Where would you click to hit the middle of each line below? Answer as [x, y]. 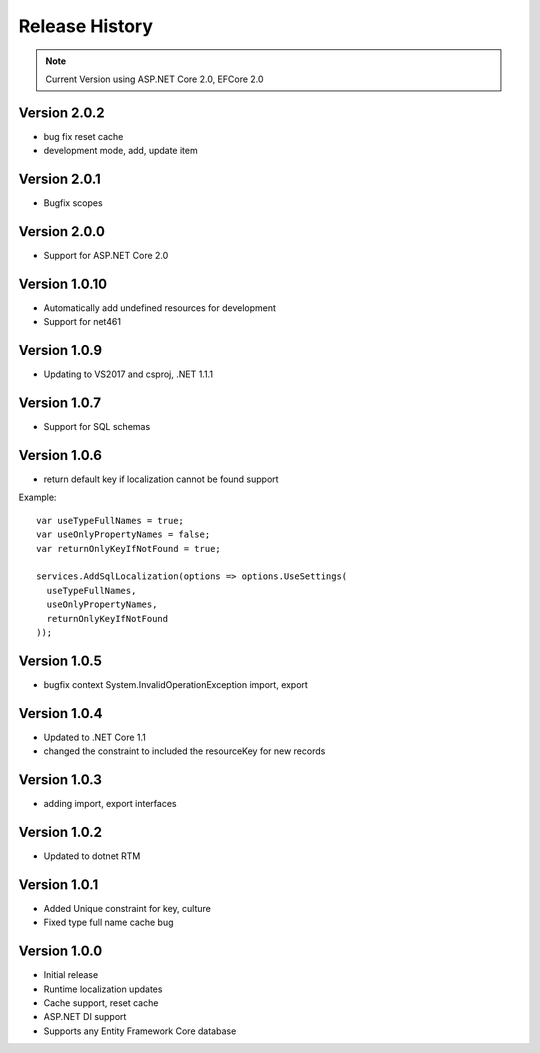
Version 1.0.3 [60, 779]
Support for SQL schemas [97, 427]
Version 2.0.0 [61, 231]
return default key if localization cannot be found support [161, 479]
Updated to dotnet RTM [92, 856]
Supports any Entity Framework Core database [140, 1031]
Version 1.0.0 [60, 951]
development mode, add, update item [121, 151]
